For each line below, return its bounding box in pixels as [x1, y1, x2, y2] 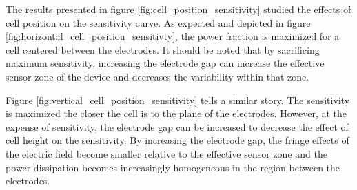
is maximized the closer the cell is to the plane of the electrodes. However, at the [6, 106, 347, 120]
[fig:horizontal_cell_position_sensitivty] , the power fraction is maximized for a [6, 29, 340, 43]
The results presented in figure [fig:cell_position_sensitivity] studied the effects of [6, 2, 351, 16]
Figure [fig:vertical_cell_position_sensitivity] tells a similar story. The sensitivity [6, 92, 350, 107]
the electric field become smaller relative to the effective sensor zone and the [6, 146, 327, 160]
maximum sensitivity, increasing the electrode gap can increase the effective [6, 56, 325, 70]
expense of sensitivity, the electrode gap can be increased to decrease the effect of [6, 119, 349, 134]
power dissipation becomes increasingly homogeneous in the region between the [6, 160, 340, 174]
